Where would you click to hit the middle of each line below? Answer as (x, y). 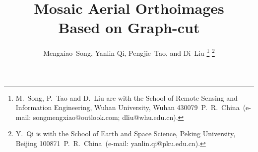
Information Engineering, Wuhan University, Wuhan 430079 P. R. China (128, 107)
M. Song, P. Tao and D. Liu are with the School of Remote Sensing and (127, 97)
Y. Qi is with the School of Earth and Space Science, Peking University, (126, 133)
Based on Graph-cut (129, 27)
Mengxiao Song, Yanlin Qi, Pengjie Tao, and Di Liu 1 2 (129, 52)
